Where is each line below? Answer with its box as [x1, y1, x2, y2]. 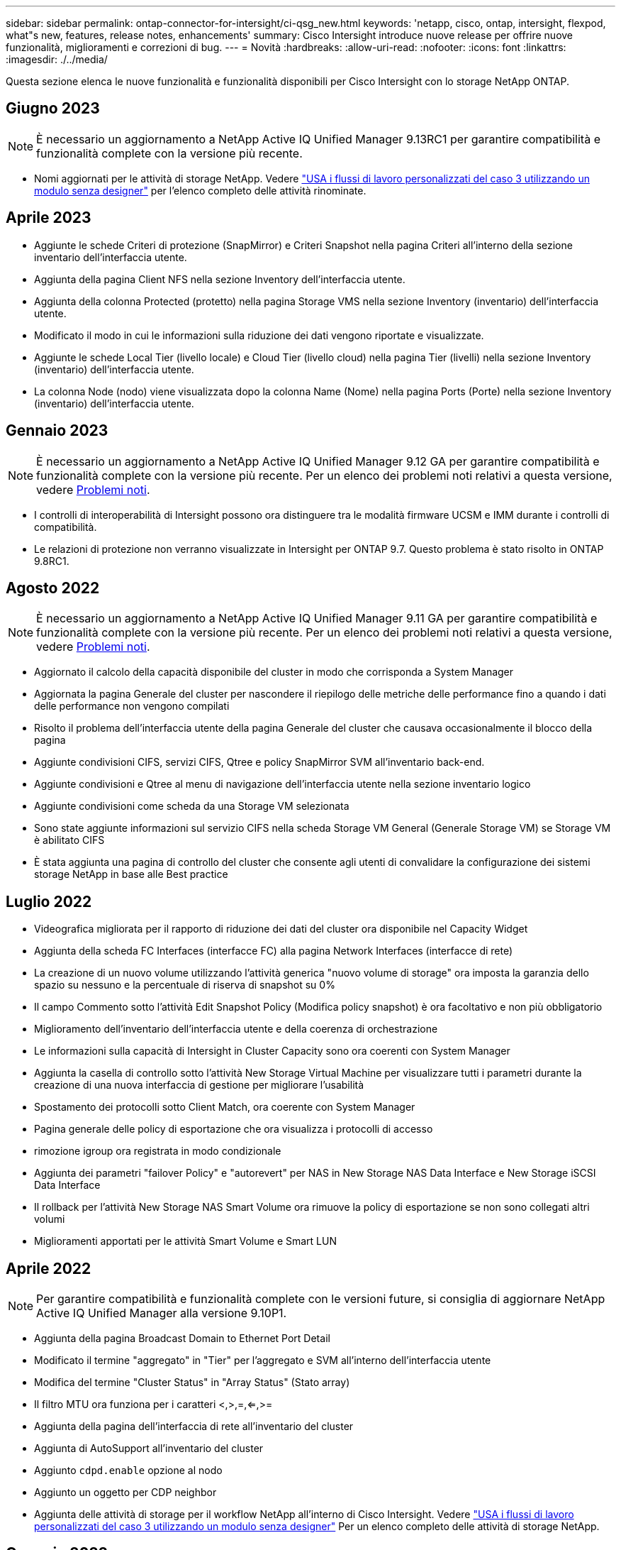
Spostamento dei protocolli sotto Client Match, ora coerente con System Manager [34, 1101, 415, 1114]
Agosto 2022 [6, 578, 100, 597]
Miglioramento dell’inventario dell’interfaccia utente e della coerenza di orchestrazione [34, 1023, 438, 1035]
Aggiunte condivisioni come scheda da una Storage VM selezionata [34, 800, 349, 813]
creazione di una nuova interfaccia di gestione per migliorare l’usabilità [34, 1079, 364, 1092]
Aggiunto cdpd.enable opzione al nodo [34, 1464, 223, 1477]
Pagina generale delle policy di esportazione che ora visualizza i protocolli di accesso [34, 1123, 433, 1136]
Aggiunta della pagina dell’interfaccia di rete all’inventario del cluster [34, 1420, 354, 1433]
